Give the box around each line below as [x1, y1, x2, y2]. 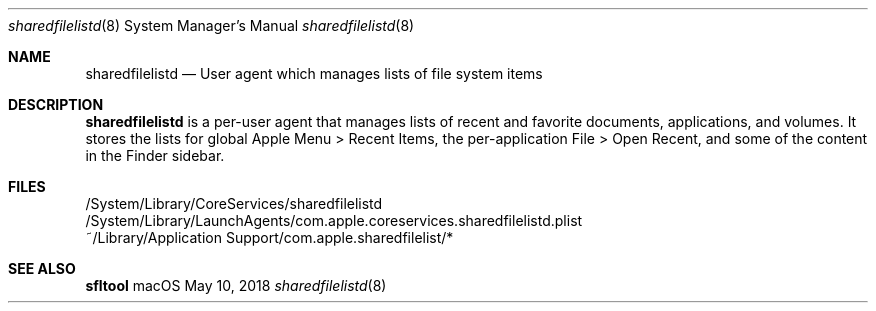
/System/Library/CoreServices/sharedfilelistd [85, 195, 383, 212]
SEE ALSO [8, 260, 76, 277]
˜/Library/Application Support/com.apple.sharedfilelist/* [85, 229, 454, 246]
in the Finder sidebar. [85, 147, 225, 164]
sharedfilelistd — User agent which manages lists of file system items [85, 65, 543, 82]
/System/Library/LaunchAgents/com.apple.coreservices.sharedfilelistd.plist [85, 212, 583, 229]
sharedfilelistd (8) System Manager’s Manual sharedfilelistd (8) [8, 17, 415, 34]
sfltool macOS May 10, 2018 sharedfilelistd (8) [85, 277, 387, 294]
